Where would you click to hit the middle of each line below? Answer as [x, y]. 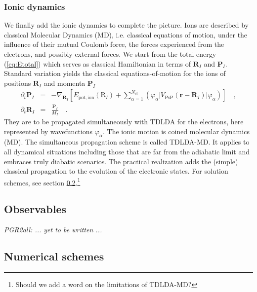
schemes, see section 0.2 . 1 [42, 182]
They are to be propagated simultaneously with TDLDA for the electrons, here [124, 121]
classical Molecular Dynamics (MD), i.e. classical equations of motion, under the [126, 34]
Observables [35, 209]
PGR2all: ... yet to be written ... [53, 230]
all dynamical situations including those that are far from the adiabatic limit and [127, 151]
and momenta [64, 83]
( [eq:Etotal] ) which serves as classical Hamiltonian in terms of [97, 63]
